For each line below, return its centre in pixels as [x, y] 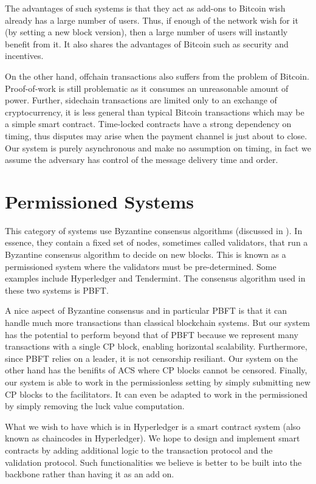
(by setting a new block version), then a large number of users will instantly [146, 32]
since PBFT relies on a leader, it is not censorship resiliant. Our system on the [152, 358]
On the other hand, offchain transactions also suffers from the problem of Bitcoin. [157, 76]
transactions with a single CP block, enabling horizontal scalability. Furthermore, [156, 346]
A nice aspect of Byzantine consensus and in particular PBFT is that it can [146, 310]
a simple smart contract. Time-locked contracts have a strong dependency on [148, 124]
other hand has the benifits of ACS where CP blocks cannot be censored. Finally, [156, 370]
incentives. [24, 56]
